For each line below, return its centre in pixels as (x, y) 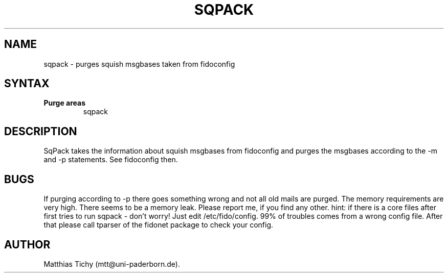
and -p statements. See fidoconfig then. (111, 160)
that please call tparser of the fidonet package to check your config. (159, 225)
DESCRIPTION (41, 131)
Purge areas (64, 103)
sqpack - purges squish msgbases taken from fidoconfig (139, 64)
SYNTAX (27, 84)
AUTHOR (27, 244)
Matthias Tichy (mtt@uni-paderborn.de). (112, 264)
